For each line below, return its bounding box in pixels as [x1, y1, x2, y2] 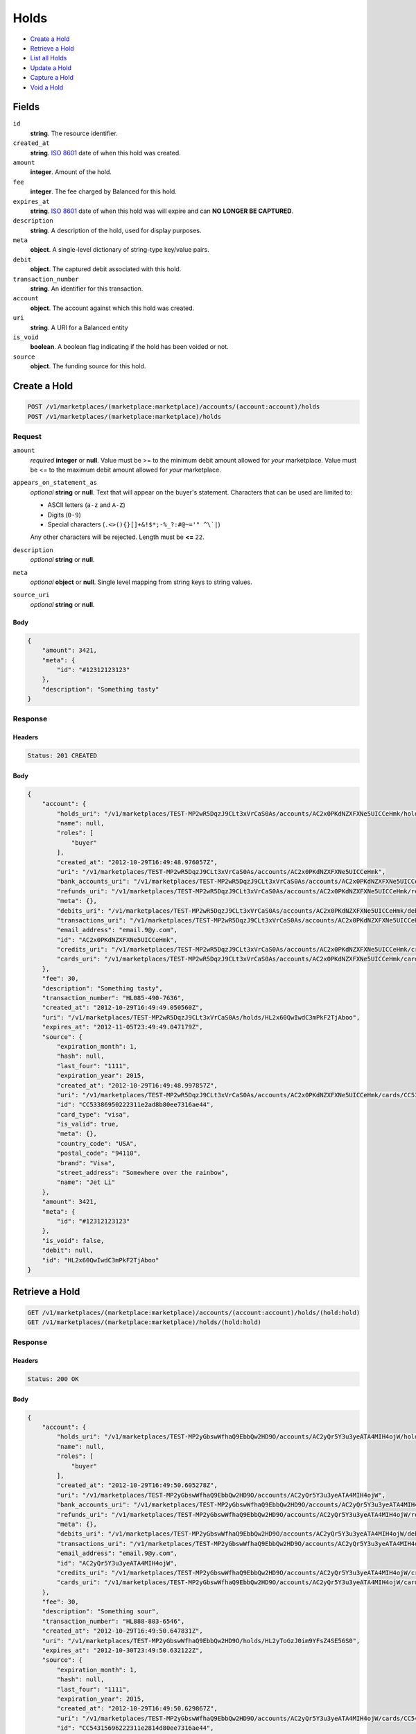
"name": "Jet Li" [56, 1178, 116, 1186]
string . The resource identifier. [30, 129, 118, 137]
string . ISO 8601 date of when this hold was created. [30, 148, 182, 157]
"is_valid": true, [56, 1120, 119, 1128]
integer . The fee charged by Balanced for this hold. [30, 187, 177, 196]
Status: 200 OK [27, 1375, 79, 1383]
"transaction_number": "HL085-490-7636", [42, 994, 185, 1002]
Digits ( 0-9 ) [47, 510, 81, 519]
